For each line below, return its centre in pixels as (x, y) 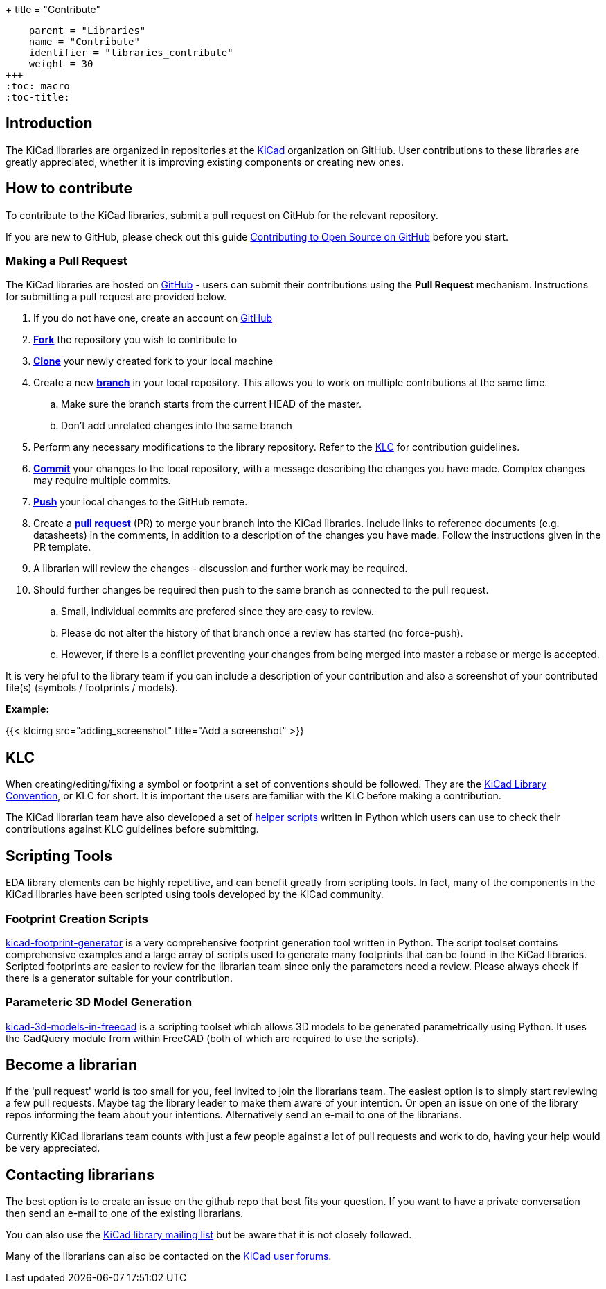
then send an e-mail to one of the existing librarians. (124, 1213)
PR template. (62, 547)
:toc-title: (38, 97)
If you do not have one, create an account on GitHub (153, 318)
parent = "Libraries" (87, 31)
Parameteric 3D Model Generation (99, 1002)
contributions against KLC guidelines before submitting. (132, 829)
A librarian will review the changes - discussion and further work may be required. (221, 569)
